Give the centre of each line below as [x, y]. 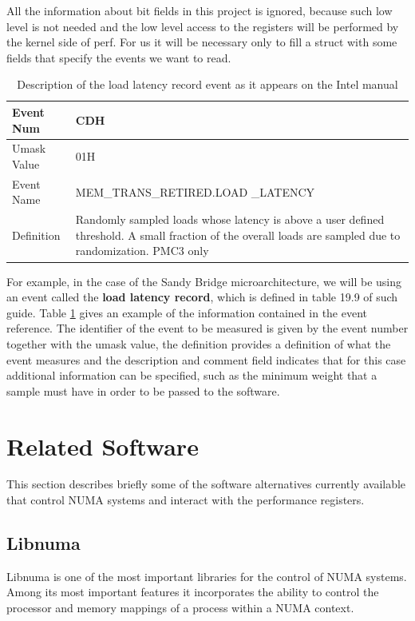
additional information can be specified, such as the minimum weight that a [192, 375]
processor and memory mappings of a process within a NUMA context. [180, 608]
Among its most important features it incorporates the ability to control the [193, 592]
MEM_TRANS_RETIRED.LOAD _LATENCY [195, 191]
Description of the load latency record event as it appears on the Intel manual [207, 84]
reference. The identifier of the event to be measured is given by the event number [207, 328]
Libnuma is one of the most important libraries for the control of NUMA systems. [207, 576]
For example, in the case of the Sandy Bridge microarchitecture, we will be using [204, 281]
